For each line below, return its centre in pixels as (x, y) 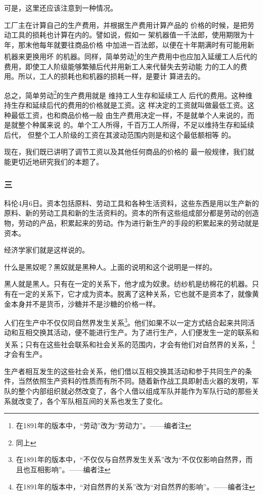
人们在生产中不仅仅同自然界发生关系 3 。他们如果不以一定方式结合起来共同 (126, 322)
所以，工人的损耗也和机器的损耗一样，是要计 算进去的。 (111, 76)
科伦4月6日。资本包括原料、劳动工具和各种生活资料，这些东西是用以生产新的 (131, 203)
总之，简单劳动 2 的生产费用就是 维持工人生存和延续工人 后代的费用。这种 (125, 94)
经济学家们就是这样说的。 (47, 250)
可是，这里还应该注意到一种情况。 (61, 8)
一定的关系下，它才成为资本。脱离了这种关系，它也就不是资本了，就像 (135, 294)
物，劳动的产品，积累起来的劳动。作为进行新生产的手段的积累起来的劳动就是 (131, 223)
